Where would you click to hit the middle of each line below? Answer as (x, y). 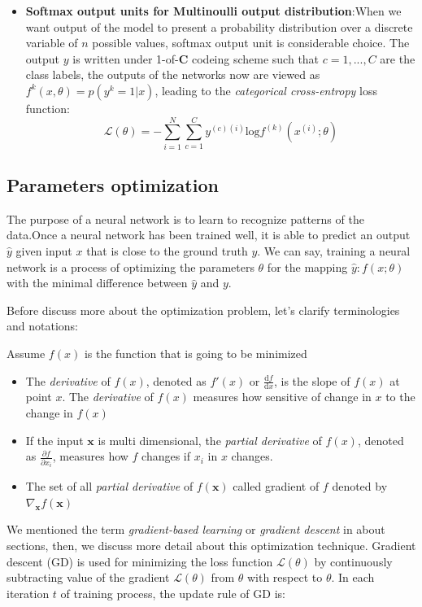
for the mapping (307, 266)
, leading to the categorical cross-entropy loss (266, 90)
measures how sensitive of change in (282, 397)
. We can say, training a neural (334, 251)
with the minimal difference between (97, 283)
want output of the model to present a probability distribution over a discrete (219, 26)
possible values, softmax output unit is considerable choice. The (251, 43)
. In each (353, 577)
